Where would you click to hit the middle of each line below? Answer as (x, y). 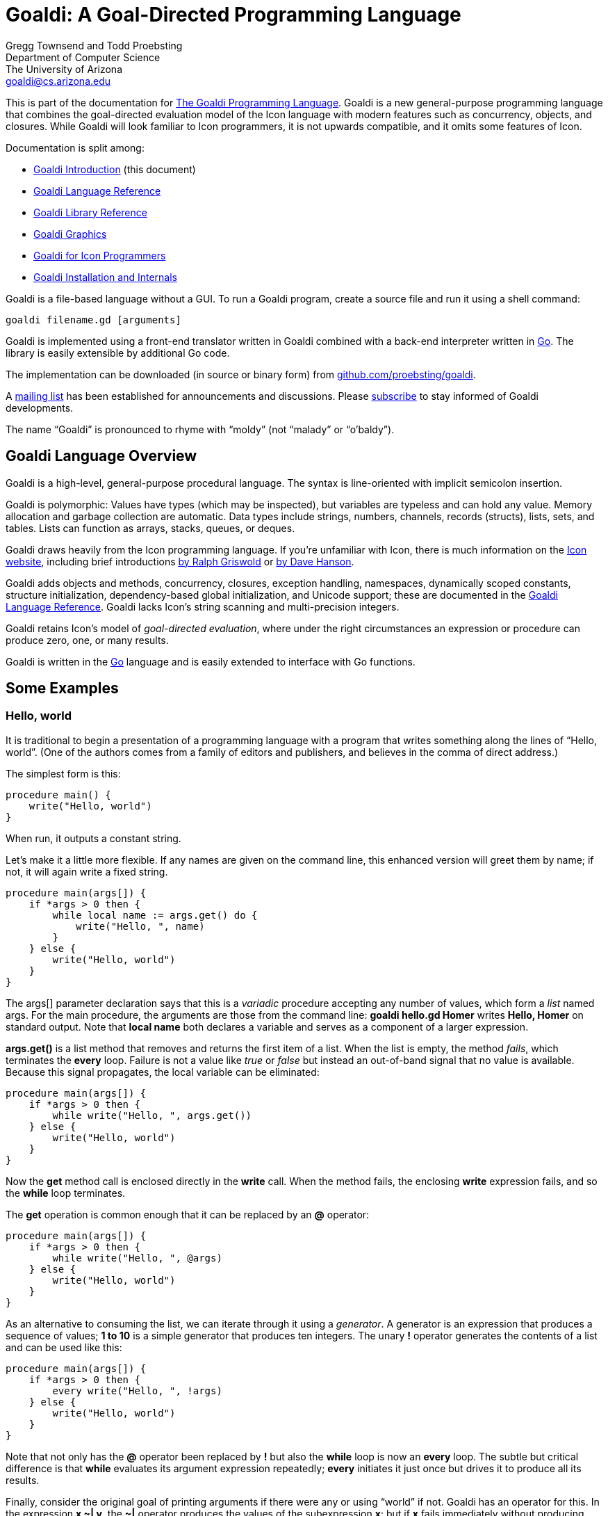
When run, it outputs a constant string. (93, 838)
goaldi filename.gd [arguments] (93, 320)
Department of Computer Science (83, 57)
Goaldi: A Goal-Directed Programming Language (233, 15)
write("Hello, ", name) (140, 926)
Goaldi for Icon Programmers (100, 255)
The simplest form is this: (63, 773)
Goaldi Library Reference (90, 212)
